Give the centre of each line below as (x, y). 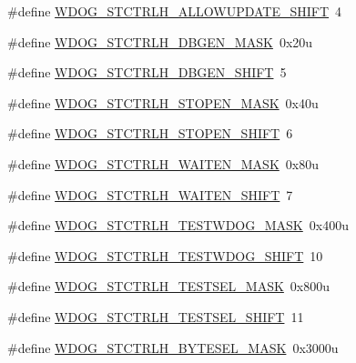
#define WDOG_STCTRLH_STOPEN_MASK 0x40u (163, 102)
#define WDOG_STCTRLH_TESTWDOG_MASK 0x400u (178, 225)
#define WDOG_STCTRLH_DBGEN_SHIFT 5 (147, 72)
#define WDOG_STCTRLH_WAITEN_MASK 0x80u (163, 163)
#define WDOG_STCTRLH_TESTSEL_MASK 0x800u (169, 286)
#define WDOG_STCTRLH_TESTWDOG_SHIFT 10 (165, 255)
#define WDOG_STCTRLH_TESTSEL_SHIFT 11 (156, 316)
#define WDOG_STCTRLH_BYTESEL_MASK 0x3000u (173, 347)
